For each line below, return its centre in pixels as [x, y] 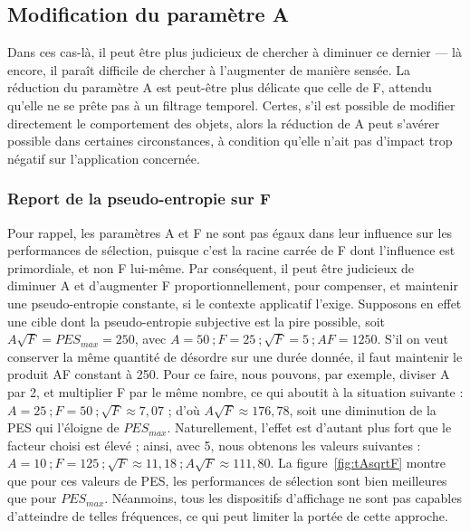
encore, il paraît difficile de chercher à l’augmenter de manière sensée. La [209, 69]
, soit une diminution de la [363, 409]
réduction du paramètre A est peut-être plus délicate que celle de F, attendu [220, 87]
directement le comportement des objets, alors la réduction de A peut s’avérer [224, 123]
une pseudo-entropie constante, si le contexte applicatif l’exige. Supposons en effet [235, 303]
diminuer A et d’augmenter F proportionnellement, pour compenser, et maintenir [233, 285]
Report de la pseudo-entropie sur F [139, 199]
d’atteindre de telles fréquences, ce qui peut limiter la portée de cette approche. [228, 516]
